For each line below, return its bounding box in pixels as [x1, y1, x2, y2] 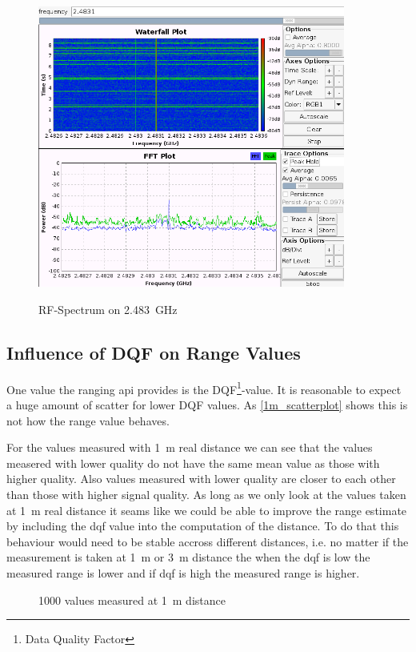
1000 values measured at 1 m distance [38, 591, 226, 608]
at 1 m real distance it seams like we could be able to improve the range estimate [6, 501, 407, 518]
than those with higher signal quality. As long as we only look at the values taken [6, 486, 406, 503]
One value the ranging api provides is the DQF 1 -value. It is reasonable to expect [6, 378, 402, 397]
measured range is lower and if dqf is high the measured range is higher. [6, 565, 360, 581]
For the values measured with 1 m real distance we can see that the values [6, 439, 373, 456]
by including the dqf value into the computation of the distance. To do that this [6, 517, 399, 534]
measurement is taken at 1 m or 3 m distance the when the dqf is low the [6, 549, 370, 565]
